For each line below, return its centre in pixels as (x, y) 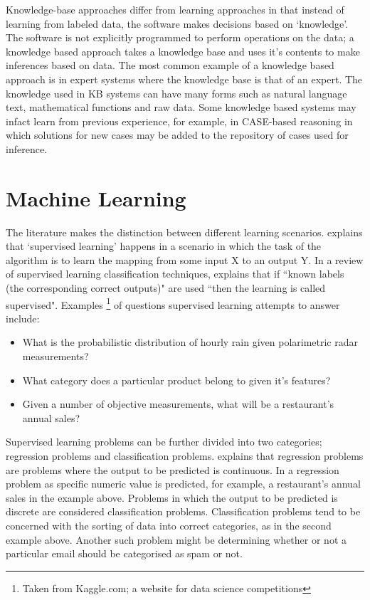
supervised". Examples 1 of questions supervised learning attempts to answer (173, 303)
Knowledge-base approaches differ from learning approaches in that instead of (175, 9)
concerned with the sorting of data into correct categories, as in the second (169, 525)
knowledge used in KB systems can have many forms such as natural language (176, 93)
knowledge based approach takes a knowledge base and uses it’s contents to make (183, 51)
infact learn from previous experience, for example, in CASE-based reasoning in (179, 121)
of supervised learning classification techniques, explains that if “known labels (175, 274)
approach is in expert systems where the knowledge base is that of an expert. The (184, 79)
